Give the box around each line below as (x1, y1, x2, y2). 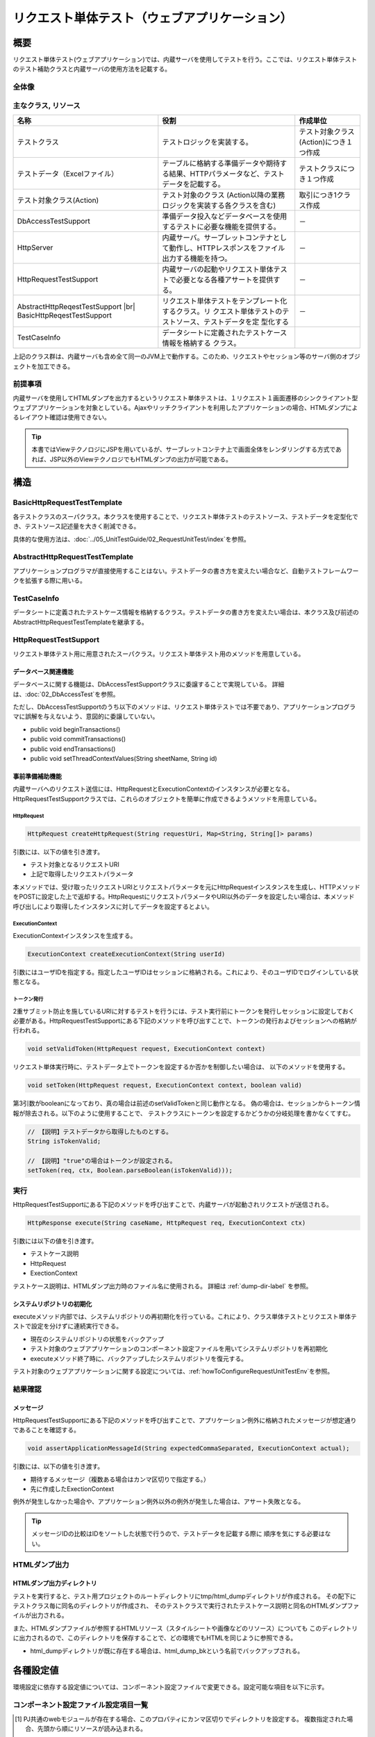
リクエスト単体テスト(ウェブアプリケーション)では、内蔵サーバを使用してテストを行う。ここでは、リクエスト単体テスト (12, 56, 358, 64)
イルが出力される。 (12, 1611, 68, 1620)
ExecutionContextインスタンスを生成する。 (12, 931, 137, 939)
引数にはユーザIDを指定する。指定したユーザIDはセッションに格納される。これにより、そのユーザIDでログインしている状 (12, 968, 359, 976)
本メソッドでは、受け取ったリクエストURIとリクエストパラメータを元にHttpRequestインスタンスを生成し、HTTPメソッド (12, 882, 360, 891)
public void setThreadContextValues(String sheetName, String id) (30, 754, 218, 762)
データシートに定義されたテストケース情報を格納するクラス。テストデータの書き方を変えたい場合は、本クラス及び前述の (12, 608, 359, 616)
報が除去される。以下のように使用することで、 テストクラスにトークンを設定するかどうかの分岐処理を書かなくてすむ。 (12, 1109, 355, 1117)
